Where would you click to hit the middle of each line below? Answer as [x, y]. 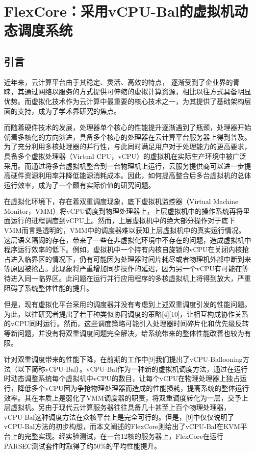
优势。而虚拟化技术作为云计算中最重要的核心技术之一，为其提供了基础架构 [124, 101]
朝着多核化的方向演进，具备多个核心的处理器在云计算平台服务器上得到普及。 [127, 137]
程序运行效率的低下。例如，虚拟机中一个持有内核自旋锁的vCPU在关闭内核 [123, 249]
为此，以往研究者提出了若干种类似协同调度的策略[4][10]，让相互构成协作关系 [126, 314]
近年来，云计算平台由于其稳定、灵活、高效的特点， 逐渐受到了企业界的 [118, 82]
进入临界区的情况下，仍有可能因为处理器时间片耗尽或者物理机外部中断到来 [131, 259]
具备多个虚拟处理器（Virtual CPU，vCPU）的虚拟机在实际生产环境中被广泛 [125, 156]
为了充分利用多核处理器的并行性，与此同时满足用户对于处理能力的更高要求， [127, 146]
